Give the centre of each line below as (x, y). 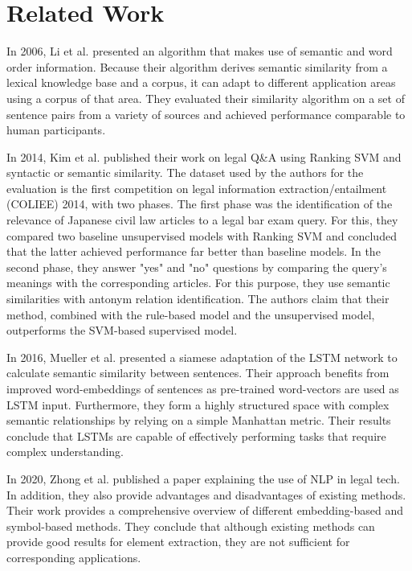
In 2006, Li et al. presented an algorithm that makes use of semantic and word (200, 51)
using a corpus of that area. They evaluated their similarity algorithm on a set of (206, 98)
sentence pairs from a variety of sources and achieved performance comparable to (206, 114)
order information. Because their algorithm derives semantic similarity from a (197, 66)
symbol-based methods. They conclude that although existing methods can (191, 526)
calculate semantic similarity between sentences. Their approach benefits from (198, 373)
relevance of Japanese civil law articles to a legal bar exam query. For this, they (202, 220)
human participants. (56, 130)
